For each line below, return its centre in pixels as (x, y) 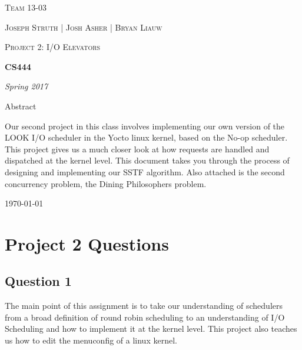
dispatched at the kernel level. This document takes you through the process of (147, 160)
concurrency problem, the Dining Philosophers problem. (106, 183)
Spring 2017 (26, 86)
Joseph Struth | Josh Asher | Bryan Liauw (84, 27)
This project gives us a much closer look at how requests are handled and (137, 149)
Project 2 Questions (87, 243)
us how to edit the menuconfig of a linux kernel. (91, 340)
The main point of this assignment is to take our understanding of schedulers (144, 306)
